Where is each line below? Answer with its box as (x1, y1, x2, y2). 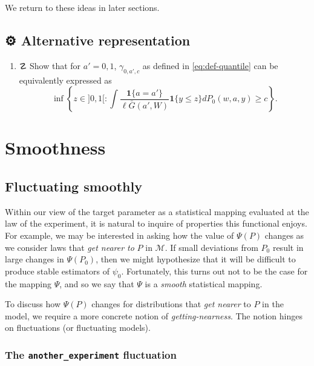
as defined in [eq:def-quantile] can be (142, 59, 278, 72)
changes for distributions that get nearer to (91, 298, 251, 310)
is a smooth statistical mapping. (145, 277, 263, 290)
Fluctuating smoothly (5, 176, 142, 195)
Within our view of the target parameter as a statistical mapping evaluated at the (5, 205, 309, 218)
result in (272, 241, 304, 253)
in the (262, 298, 284, 310)
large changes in (5, 253, 64, 265)
